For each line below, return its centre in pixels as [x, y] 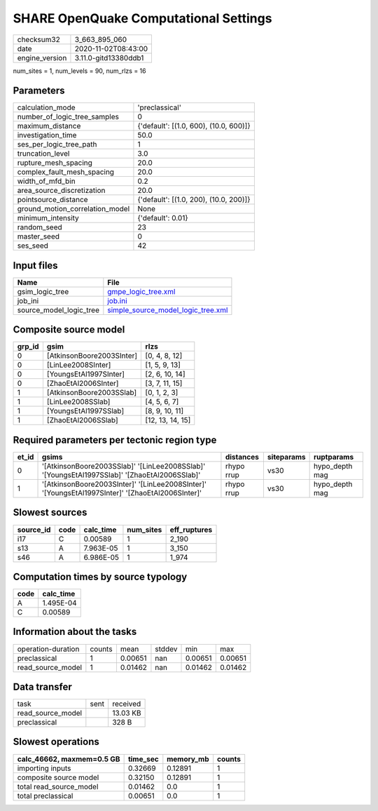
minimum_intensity [48, 218]
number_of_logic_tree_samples [68, 117]
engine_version [42, 58]
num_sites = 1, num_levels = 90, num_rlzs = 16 [79, 71]
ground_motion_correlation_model [73, 209]
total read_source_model [58, 786]
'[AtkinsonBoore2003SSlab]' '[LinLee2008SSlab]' [124, 466]
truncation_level [43, 154]
